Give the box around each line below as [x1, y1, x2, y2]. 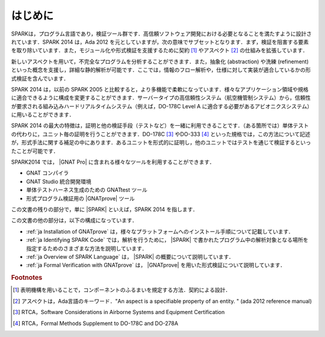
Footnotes [11, 274, 43, 282]
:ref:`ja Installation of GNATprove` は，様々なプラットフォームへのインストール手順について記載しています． [26, 227, 294, 235]
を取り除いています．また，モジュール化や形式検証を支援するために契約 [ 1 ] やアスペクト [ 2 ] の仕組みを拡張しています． [11, 47, 308, 54]
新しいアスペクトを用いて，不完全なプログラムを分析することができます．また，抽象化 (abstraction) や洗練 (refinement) [11, 58, 309, 65]
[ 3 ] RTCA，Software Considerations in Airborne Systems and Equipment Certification [13, 309, 225, 316]
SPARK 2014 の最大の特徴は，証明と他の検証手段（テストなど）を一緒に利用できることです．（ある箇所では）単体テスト [11, 122, 309, 129]
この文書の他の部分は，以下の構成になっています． [11, 217, 138, 224]
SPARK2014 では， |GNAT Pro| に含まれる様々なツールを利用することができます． [11, 158, 215, 165]
